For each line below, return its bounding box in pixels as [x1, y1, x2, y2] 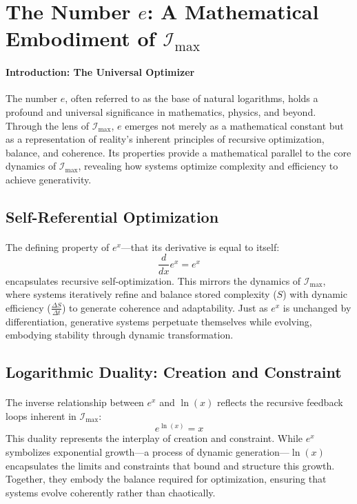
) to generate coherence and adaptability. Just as [61, 300, 268, 314]
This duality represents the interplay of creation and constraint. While [6, 431, 303, 445]
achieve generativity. [6, 172, 92, 186]
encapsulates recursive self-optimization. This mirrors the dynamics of [6, 273, 301, 288]
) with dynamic [283, 287, 347, 301]
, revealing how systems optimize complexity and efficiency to [78, 159, 338, 173]
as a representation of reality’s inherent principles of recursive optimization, [6, 132, 325, 146]
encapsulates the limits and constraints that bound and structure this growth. [6, 458, 335, 472]
